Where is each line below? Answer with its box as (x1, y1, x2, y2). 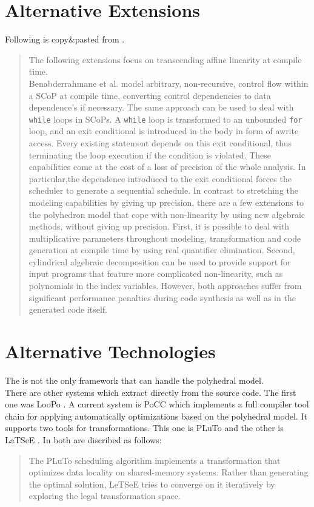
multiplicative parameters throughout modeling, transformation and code (28, 231, 301, 244)
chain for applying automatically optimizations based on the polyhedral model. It (5, 409, 307, 422)
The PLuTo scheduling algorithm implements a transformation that (28, 454, 281, 466)
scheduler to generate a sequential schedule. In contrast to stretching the (28, 184, 299, 197)
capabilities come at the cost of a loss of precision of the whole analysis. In (28, 160, 306, 173)
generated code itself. (28, 303, 108, 316)
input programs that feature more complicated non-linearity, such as (28, 267, 283, 280)
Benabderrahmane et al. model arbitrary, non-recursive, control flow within (28, 77, 309, 89)
